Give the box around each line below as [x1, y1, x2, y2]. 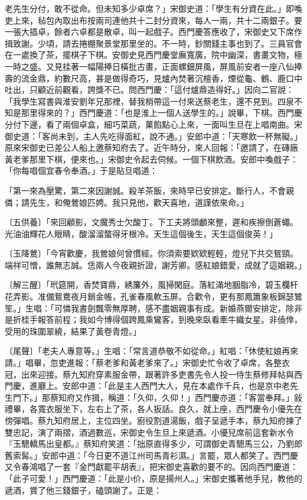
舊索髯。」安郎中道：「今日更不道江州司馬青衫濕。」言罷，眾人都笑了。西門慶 [5, 449, 298, 461]
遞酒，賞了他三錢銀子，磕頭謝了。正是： [5, 483, 162, 496]
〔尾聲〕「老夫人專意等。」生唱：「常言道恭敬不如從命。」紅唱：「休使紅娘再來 [5, 345, 298, 357]
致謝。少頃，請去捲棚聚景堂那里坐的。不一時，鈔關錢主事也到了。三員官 [12, 37, 294, 49]
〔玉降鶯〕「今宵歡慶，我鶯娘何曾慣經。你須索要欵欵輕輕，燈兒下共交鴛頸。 [5, 247, 298, 259]
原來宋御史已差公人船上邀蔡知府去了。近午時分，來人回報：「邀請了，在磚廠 [5, 141, 298, 154]
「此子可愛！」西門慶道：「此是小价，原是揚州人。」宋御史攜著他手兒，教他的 [5, 472, 302, 484]
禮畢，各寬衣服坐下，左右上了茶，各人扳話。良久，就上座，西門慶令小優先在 [5, 402, 302, 415]
